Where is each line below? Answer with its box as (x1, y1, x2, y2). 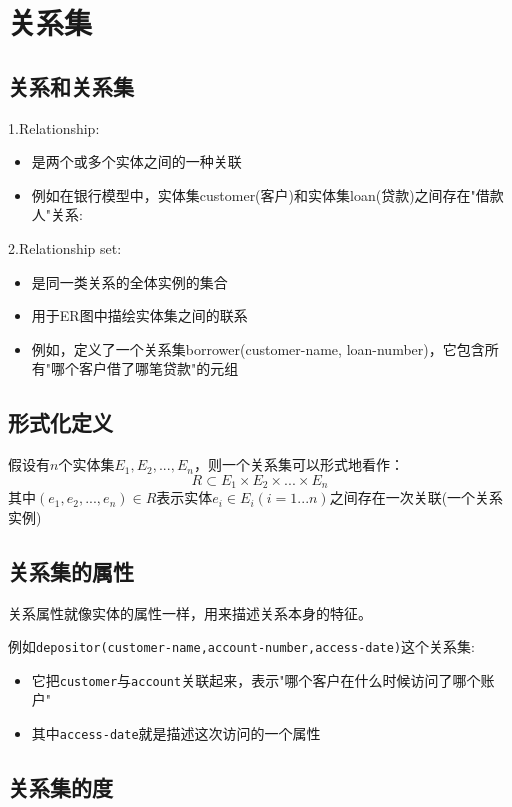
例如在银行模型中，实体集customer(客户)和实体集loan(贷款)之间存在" (31, 184, 476, 205)
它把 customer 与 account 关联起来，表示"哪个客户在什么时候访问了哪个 (31, 669, 481, 690)
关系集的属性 (8, 555, 134, 586)
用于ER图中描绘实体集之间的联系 (31, 305, 248, 326)
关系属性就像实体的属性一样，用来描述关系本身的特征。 (8, 602, 372, 623)
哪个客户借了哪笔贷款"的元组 (51, 358, 239, 379)
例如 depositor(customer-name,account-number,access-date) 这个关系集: (8, 636, 476, 657)
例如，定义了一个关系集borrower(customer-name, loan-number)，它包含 (31, 338, 485, 359)
